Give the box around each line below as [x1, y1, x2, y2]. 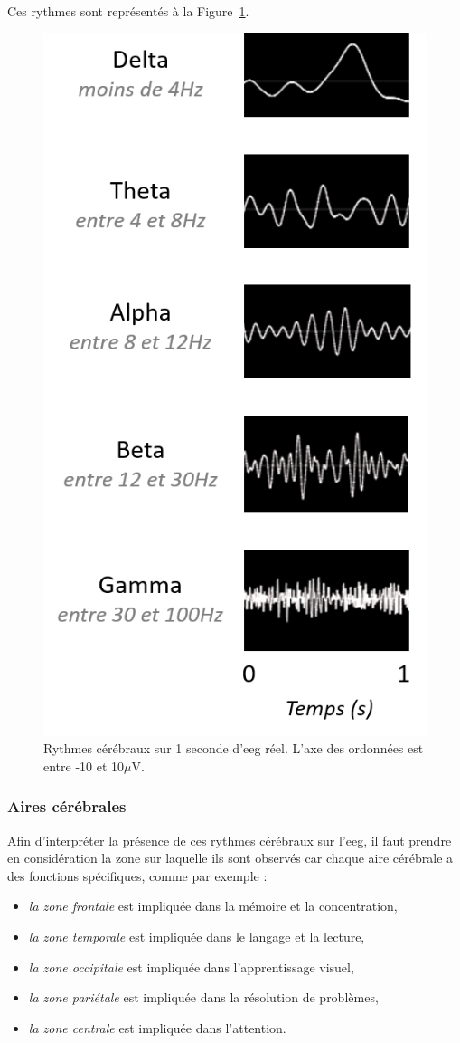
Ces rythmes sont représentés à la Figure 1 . [7, 2, 249, 20]
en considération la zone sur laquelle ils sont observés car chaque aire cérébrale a [7, 848, 454, 867]
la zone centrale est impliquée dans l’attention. [28, 1018, 286, 1037]
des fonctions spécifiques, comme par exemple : [7, 866, 268, 885]
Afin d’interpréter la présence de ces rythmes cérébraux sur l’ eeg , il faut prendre [7, 830, 452, 849]
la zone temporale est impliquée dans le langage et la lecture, [28, 926, 365, 945]
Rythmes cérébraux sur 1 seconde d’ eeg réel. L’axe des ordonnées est [43, 739, 424, 758]
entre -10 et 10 [43, 756, 125, 775]
